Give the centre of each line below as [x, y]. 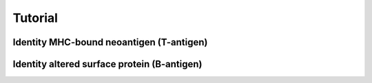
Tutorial [35, 18]
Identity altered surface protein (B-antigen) [107, 64]
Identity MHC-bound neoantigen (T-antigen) [110, 42]
